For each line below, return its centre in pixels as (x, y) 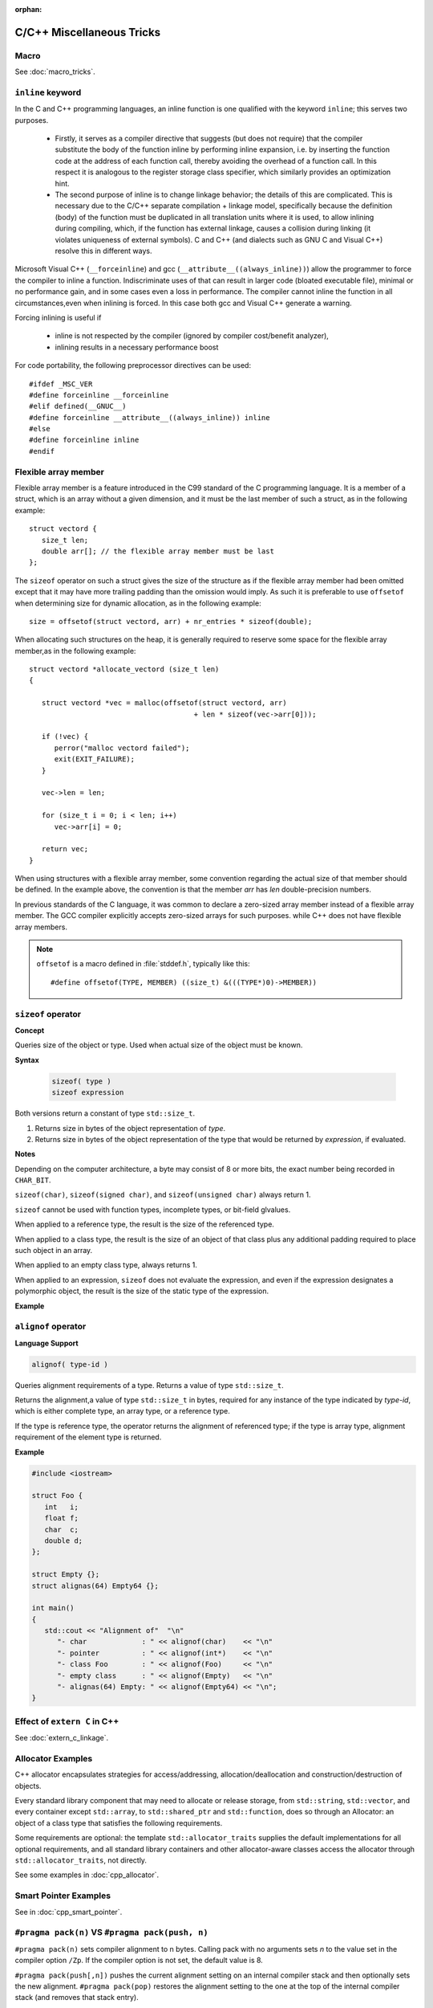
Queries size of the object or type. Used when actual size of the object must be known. (159, 1045)
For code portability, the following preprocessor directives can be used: (133, 365)
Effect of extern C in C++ (67, 1721)
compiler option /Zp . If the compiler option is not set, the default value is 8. (139, 1961)
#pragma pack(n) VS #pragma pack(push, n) (111, 1932)
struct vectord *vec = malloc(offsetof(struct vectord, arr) (164, 703)
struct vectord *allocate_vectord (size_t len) (124, 669)
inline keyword (48, 92)
